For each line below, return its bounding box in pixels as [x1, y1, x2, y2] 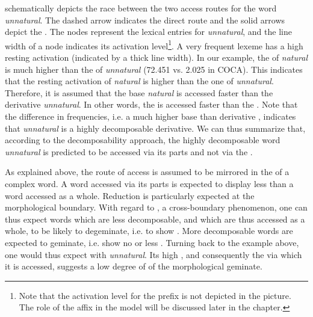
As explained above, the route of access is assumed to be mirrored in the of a [5, 165, 290, 178]
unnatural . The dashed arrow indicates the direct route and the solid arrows [5, 13, 285, 26]
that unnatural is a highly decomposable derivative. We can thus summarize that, [5, 122, 306, 134]
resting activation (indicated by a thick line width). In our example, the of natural [5, 51, 308, 64]
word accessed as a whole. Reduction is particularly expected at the [5, 189, 255, 202]
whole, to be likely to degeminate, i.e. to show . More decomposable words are [5, 224, 293, 237]
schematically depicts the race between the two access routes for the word [5, 2, 277, 14]
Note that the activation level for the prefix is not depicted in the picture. [19, 289, 291, 301]
